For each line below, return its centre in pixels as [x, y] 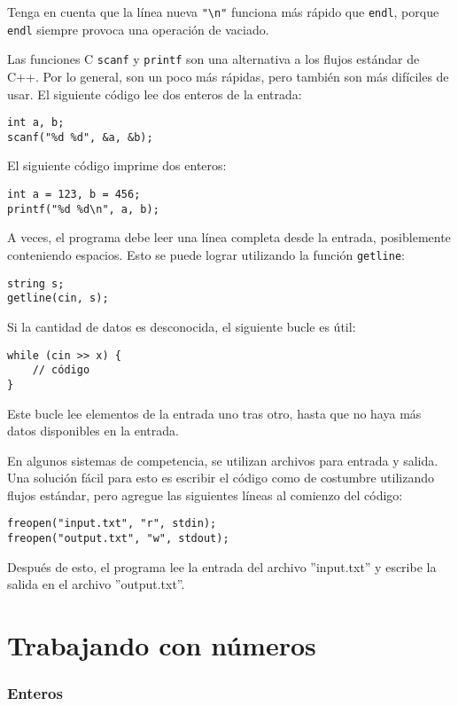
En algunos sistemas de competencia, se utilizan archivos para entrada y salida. [223, 460]
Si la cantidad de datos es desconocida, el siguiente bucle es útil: [182, 326]
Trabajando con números [162, 645]
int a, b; [36, 123]
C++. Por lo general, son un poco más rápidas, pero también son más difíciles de [228, 76]
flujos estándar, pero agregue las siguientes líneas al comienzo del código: [205, 494]
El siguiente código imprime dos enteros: [117, 165]
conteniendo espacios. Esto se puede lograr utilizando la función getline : [206, 254]
